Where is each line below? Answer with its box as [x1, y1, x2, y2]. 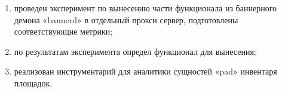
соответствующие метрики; [14, 25, 113, 38]
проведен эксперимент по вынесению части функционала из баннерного [14, 2, 277, 14]
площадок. [14, 76, 53, 89]
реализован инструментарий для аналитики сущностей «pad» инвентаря [14, 65, 277, 77]
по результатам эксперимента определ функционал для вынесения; [14, 45, 256, 57]
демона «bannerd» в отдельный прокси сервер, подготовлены [14, 13, 238, 26]
